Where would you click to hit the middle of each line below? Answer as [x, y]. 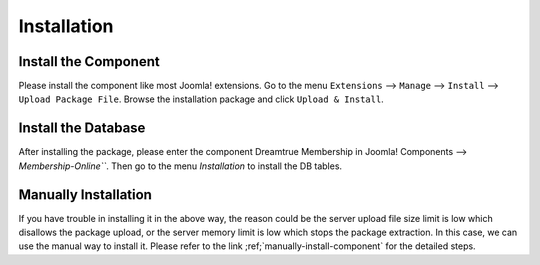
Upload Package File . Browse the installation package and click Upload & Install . [201, 99]
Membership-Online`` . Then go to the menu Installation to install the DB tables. [180, 166]
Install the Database [82, 128]
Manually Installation [85, 194]
